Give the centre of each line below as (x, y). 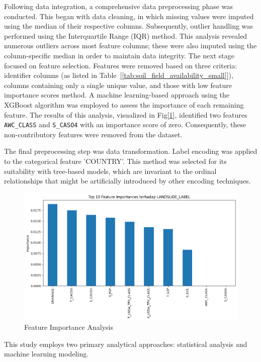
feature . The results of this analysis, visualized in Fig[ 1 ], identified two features (126, 114)
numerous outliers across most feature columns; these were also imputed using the (130, 46)
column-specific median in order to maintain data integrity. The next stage (119, 55)
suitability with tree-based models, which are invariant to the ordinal (110, 171)
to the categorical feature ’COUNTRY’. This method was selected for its (115, 161)
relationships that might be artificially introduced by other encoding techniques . (127, 181)
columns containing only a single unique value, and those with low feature (118, 85)
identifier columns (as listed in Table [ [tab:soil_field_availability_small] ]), (119, 75)
